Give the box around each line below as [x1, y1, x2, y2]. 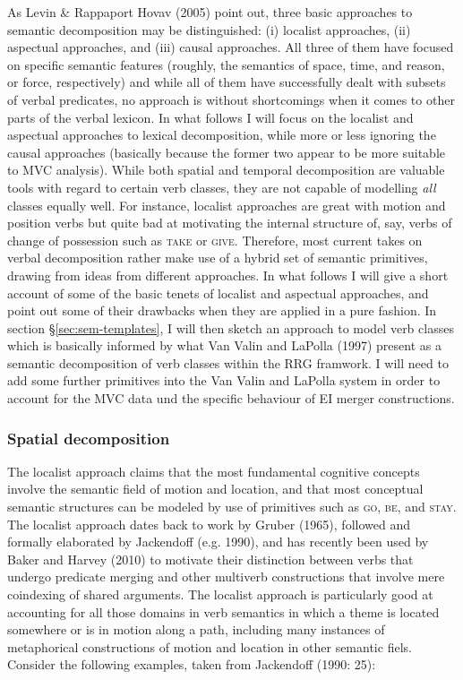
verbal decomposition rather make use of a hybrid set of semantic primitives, [7, 248, 428, 267]
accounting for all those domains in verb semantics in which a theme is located [7, 602, 440, 621]
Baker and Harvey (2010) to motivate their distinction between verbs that [7, 549, 414, 568]
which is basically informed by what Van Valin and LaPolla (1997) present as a [7, 336, 442, 355]
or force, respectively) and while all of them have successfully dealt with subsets [7, 73, 446, 91]
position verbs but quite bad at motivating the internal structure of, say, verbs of [7, 213, 452, 232]
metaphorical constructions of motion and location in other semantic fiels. [7, 637, 412, 656]
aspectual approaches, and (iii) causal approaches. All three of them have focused [7, 38, 454, 56]
